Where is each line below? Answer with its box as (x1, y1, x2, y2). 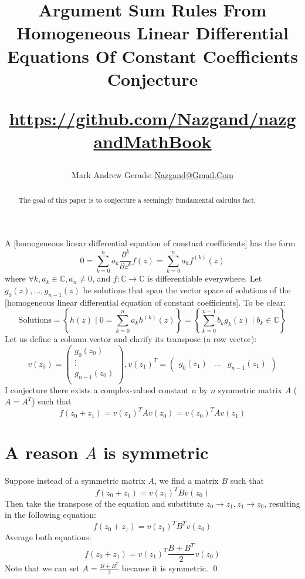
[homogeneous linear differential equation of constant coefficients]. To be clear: (5, 296, 286, 308)
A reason (5, 440, 79, 464)
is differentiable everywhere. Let (147, 272, 262, 285)
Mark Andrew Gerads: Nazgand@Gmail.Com (72, 169, 233, 181)
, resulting (264, 497, 300, 509)
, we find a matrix (154, 474, 219, 487)
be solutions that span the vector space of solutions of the (83, 283, 291, 296)
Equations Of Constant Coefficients (7, 43, 298, 68)
